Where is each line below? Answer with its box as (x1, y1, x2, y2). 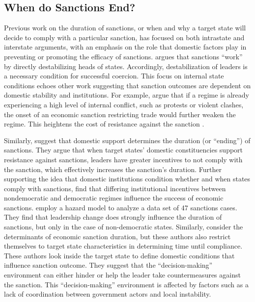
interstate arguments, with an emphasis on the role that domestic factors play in (4, 42, 247, 52)
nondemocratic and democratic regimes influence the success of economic (4, 193, 224, 203)
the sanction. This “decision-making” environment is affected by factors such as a (4, 279, 249, 289)
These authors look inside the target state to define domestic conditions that (4, 250, 235, 260)
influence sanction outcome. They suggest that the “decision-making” (4, 260, 213, 270)
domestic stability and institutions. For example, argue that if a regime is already (4, 90, 249, 100)
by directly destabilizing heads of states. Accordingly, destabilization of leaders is (4, 61, 248, 71)
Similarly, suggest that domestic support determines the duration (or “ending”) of (4, 135, 251, 145)
